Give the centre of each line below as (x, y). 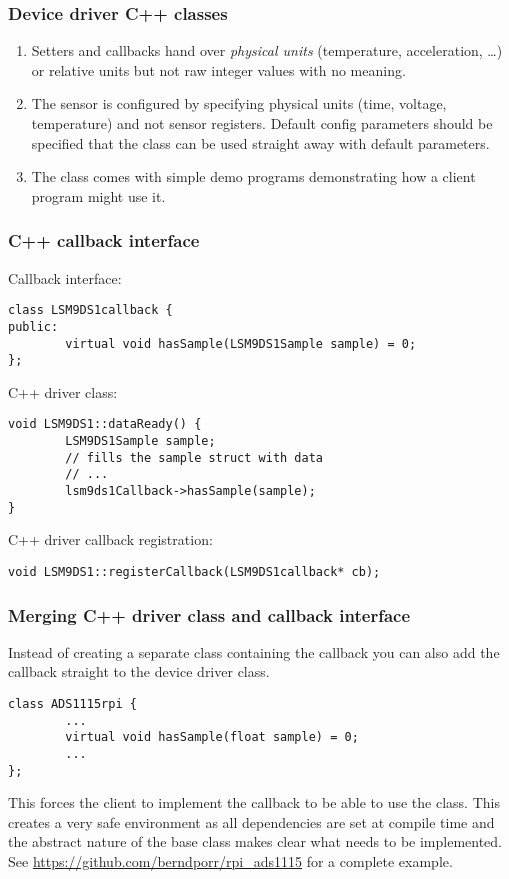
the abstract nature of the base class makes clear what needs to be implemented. (255, 841)
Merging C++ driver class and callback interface (209, 614)
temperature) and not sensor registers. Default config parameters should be (262, 123)
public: (33, 326)
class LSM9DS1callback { (90, 310)
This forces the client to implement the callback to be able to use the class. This (254, 802)
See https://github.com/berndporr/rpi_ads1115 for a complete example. (230, 861)
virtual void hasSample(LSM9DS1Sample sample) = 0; (241, 343)
